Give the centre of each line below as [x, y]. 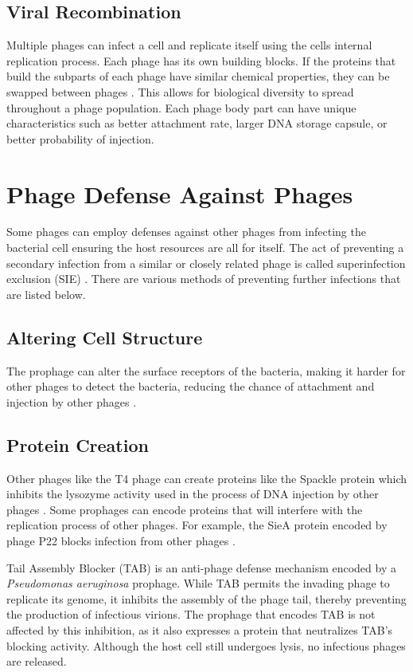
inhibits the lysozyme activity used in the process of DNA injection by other [193, 494]
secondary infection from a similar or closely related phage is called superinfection [206, 263]
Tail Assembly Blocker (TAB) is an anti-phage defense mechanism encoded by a [201, 567]
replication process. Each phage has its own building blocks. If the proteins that [201, 60]
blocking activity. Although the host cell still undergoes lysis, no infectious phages [206, 645]
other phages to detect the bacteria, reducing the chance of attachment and [191, 386]
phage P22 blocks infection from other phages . [121, 541]
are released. [37, 661]
